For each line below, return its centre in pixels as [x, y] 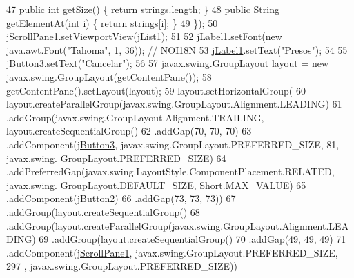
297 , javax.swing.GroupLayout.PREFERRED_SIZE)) [122, 266]
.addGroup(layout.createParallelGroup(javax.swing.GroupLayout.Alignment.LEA [178, 225]
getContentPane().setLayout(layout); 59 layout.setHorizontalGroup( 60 [156, 90]
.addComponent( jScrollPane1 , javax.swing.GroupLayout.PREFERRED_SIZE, [172, 252]
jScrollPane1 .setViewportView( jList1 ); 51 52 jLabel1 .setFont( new [144, 36]
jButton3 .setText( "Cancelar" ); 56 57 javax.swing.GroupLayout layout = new [168, 63]
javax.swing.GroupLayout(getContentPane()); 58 [109, 76]
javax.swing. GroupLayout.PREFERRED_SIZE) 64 [116, 158]
